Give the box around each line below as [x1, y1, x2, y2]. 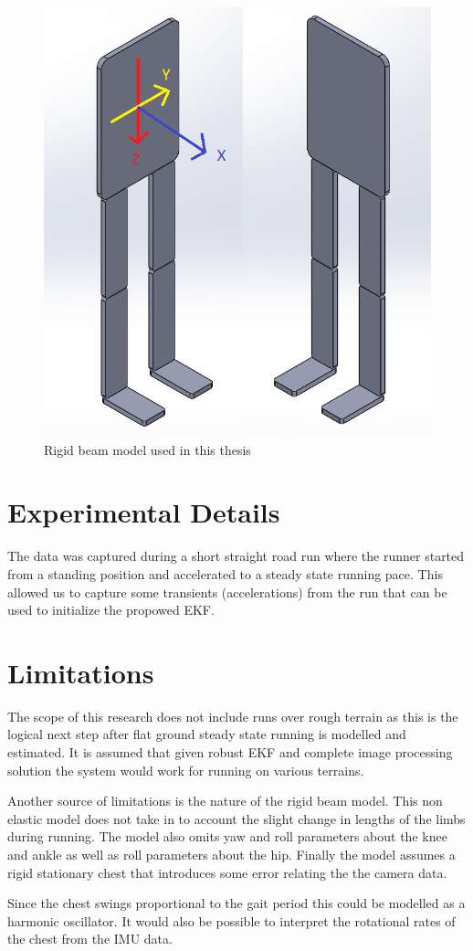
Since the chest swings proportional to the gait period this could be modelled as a [7, 893, 466, 913]
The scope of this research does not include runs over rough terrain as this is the [7, 706, 458, 725]
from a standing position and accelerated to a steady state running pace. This [7, 564, 443, 583]
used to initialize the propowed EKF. [7, 600, 215, 619]
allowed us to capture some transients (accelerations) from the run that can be [7, 582, 447, 601]
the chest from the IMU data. [7, 929, 173, 948]
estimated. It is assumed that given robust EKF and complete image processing [7, 743, 453, 762]
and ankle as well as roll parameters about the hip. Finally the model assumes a [7, 845, 456, 864]
